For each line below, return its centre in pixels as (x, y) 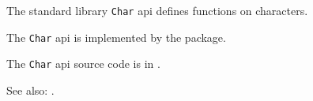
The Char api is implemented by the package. (116, 37)
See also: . (30, 90)
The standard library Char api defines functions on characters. (157, 10)
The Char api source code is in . (83, 64)
